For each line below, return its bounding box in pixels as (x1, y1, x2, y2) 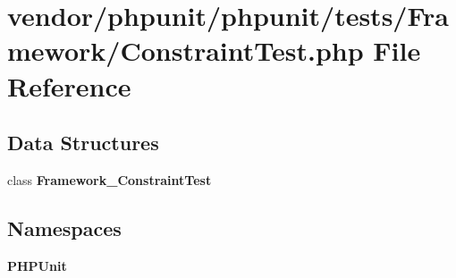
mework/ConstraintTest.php (7, 32, 364, 69)
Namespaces (7, 214, 122, 241)
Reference (7, 67, 131, 104)
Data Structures (7, 129, 159, 156)
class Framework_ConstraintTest (7, 170, 212, 189)
